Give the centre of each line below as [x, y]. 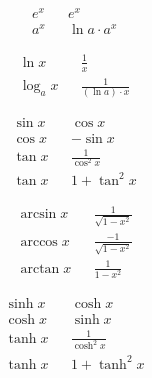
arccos [39, 241]
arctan [40, 268]
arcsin [38, 214]
